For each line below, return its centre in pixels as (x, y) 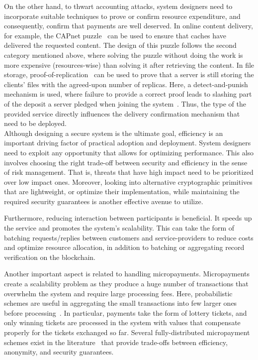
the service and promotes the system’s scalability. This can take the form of (119, 228)
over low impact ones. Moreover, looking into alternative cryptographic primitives (128, 181)
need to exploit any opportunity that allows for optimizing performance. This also (129, 152)
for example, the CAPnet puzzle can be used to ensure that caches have (115, 35)
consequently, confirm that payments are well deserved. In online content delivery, (129, 26)
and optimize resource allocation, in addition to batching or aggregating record (124, 247)
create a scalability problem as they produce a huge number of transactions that (126, 284)
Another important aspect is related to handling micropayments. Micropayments (127, 274)
